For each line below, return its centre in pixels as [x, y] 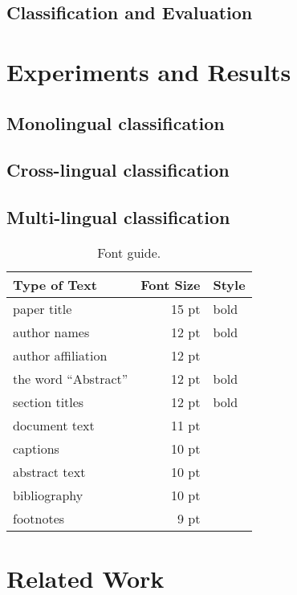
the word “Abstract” [71, 378]
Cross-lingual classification [118, 170]
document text [54, 425]
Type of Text [55, 284]
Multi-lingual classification [118, 217]
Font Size [171, 284]
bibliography [48, 495]
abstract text [49, 471]
